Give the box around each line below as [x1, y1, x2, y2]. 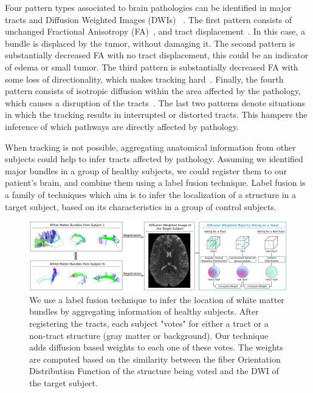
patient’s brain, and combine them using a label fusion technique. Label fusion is [5, 176, 306, 189]
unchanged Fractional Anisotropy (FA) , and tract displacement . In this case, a [5, 25, 305, 38]
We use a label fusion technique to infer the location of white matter [29, 293, 284, 306]
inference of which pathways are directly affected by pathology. [5, 120, 239, 132]
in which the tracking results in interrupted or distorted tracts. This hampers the [5, 108, 308, 121]
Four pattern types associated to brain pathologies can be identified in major [5, 1, 292, 13]
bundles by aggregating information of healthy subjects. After [29, 305, 259, 318]
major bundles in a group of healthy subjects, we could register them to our [5, 164, 287, 177]
